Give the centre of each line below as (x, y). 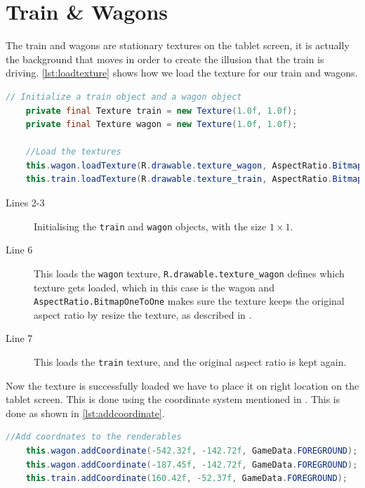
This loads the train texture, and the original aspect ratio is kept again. (190, 362)
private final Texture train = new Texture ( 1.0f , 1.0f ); (161, 111)
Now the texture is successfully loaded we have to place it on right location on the (182, 385)
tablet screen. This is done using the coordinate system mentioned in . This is (173, 399)
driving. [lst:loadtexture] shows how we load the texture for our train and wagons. (182, 73)
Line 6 (19, 250)
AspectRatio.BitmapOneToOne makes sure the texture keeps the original (189, 301)
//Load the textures (73, 152)
